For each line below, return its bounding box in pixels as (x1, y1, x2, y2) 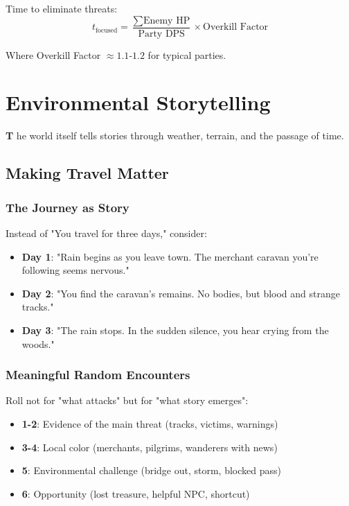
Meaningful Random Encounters (6, 366, 190, 383)
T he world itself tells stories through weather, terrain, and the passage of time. (6, 128, 344, 143)
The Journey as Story (6, 198, 129, 216)
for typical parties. (147, 47, 226, 62)
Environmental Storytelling (6, 88, 271, 116)
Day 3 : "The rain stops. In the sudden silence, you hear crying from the (21, 322, 329, 337)
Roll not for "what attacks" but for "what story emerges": (6, 393, 249, 408)
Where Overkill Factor (6, 47, 101, 62)
